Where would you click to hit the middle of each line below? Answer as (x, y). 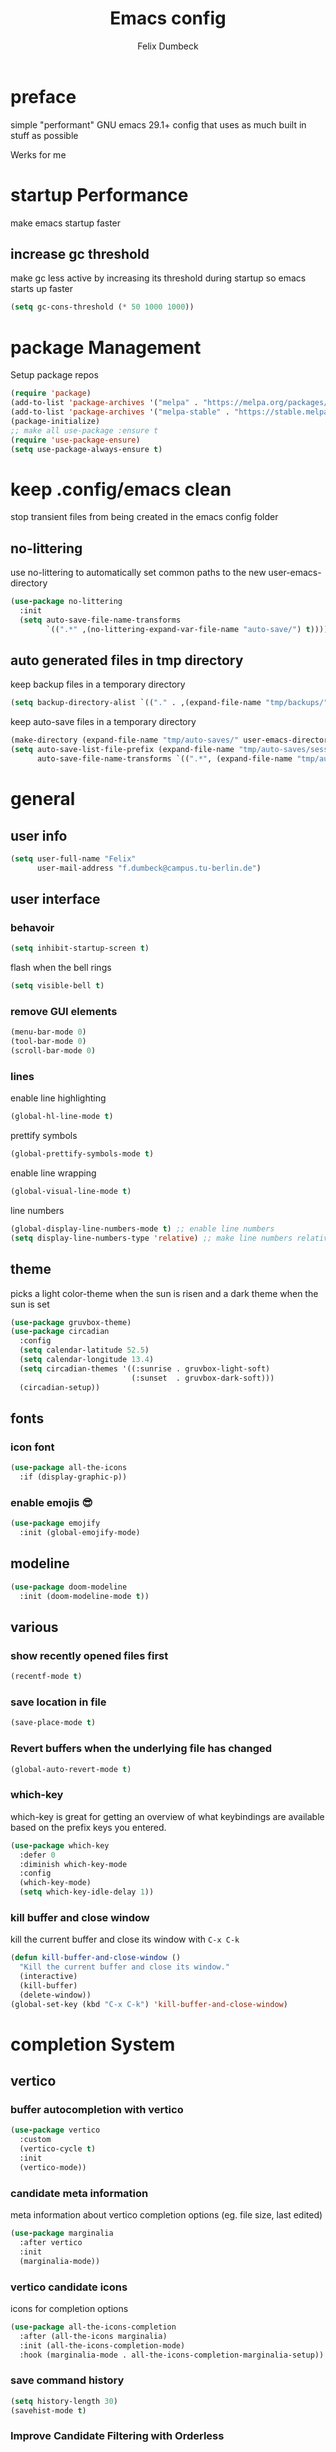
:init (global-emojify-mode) (80, 1533)
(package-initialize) (55, 421)
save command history (67, 2380)
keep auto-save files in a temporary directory (103, 722)
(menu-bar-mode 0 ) (48, 1032)
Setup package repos (54, 375)
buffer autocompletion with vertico (97, 2110)
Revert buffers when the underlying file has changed (141, 1749)
